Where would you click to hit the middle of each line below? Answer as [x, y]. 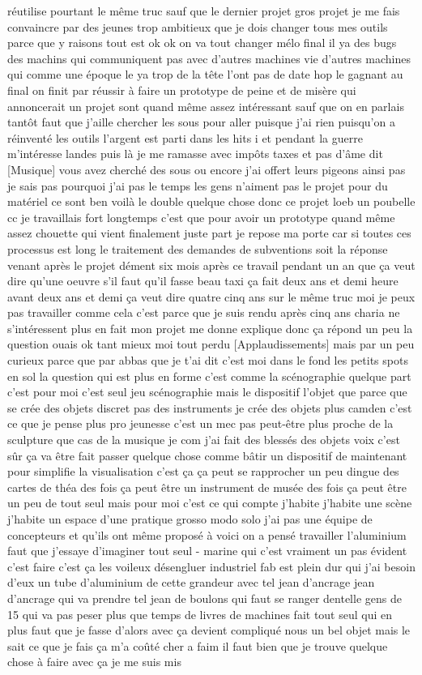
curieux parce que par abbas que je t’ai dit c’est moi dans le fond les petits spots [208, 360]
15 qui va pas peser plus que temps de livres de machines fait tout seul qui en [200, 614]
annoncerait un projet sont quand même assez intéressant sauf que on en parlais [206, 106]
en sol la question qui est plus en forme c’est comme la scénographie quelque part [209, 376]
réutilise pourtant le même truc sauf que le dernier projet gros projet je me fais [204, 11]
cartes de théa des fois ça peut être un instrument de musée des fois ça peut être [207, 487]
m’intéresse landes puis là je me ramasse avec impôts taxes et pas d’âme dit [195, 154]
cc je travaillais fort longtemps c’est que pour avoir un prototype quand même [201, 217]
